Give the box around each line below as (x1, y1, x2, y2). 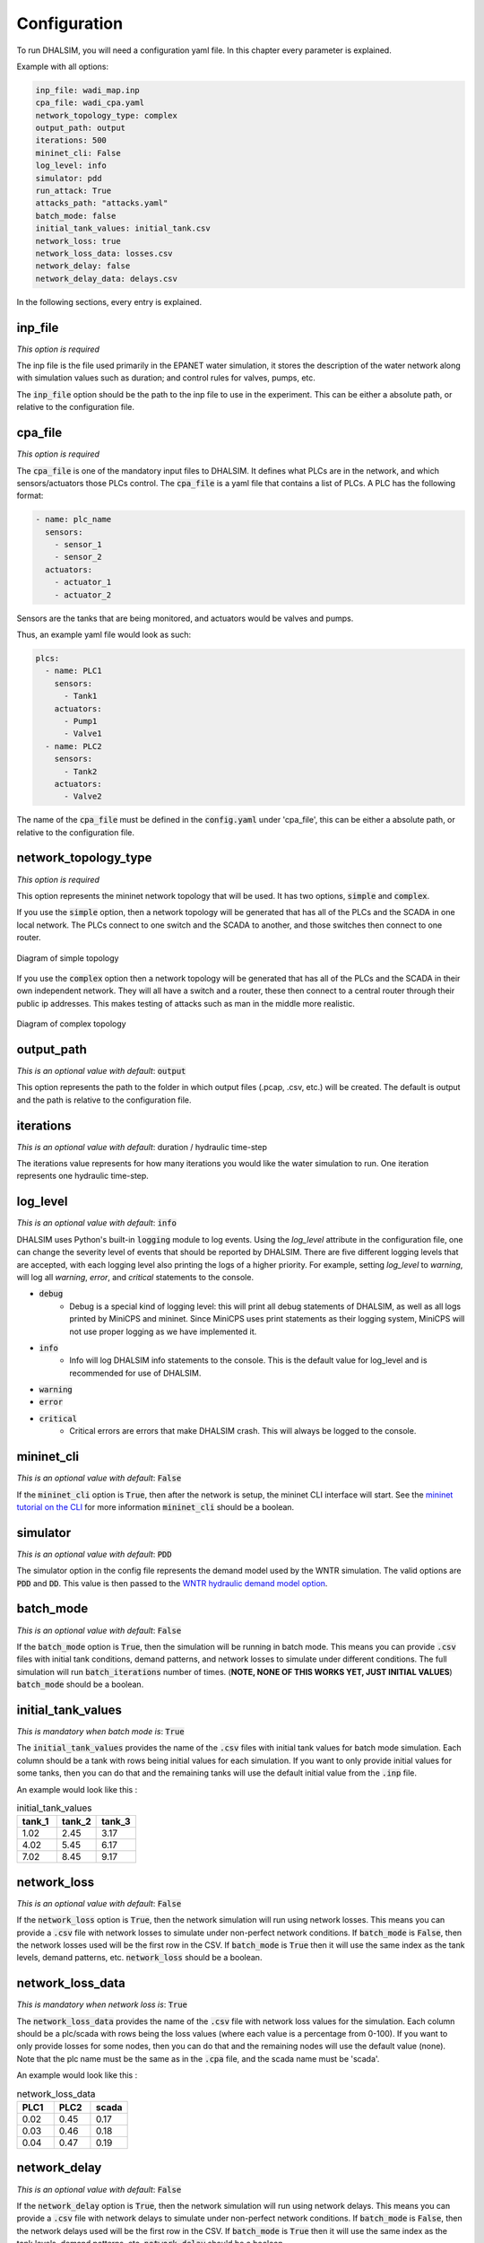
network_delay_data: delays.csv (35, 274, 178, 284)
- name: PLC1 (45, 666, 102, 676)
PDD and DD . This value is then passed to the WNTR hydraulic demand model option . (16, 1577, 328, 1588)
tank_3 (101, 1815, 131, 1828)
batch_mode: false (35, 211, 117, 221)
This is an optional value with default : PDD (16, 1549, 172, 1559)
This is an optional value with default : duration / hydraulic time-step (16, 1141, 268, 1152)
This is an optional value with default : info (16, 1218, 177, 1228)
